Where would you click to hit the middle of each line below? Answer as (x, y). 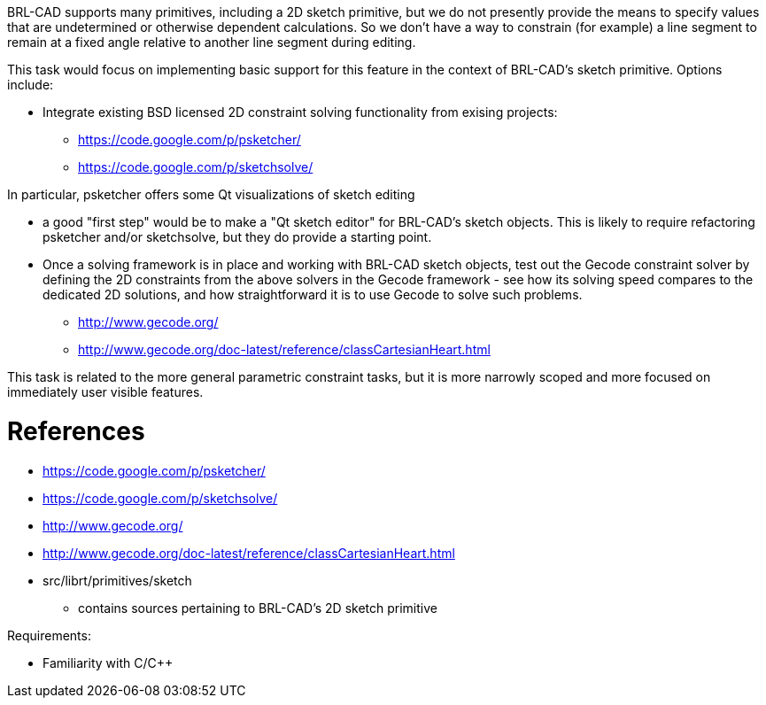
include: (31, 85)
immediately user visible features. (105, 392)
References (76, 431)
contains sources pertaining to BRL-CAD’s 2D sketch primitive (258, 608)
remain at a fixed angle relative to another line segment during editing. (212, 42)
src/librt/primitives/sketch (117, 580)
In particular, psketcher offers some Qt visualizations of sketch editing (211, 194)
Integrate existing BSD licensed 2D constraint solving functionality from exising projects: (300, 112)
